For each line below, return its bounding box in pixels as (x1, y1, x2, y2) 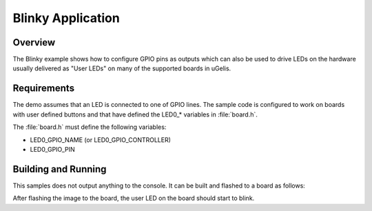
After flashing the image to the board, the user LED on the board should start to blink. (12, 194, 255, 203)
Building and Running (12, 163, 107, 175)
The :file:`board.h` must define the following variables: (12, 123, 167, 131)
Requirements (12, 83, 75, 94)
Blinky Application (12, 10, 120, 26)
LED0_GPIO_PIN (30, 145, 75, 153)
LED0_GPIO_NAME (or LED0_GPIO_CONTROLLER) (30, 135, 172, 144)
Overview (12, 37, 56, 48)
